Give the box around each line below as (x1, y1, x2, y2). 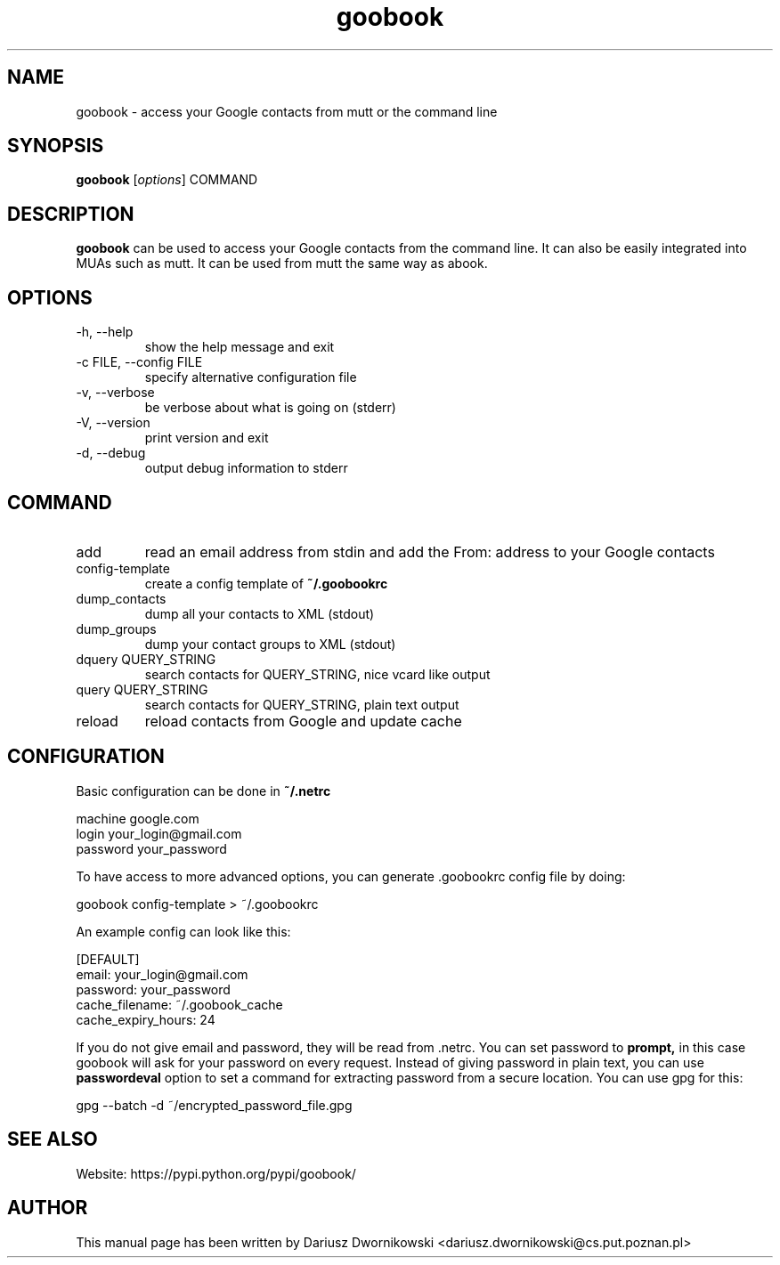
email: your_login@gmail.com (76, 966, 248, 982)
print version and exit (144, 430, 269, 446)
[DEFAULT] (76, 951, 140, 967)
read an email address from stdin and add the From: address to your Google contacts (144, 542, 715, 561)
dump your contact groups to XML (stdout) (144, 636, 396, 652)
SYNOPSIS (7, 134, 104, 158)
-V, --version (76, 415, 150, 431)
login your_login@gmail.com (76, 825, 242, 841)
